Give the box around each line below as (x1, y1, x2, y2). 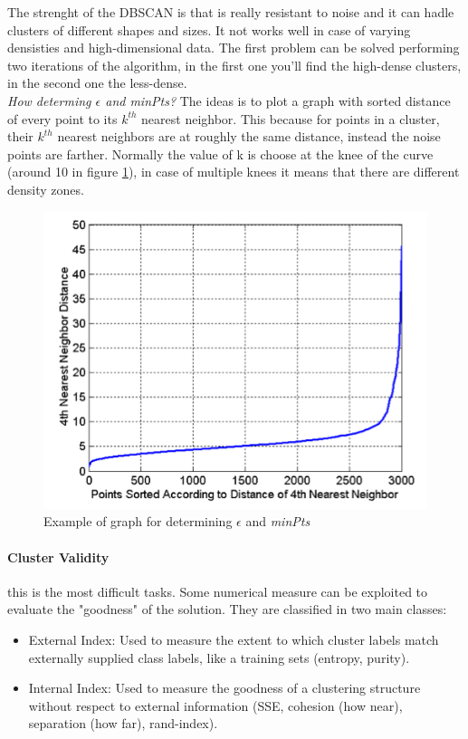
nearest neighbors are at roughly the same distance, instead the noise (57, 127, 441, 146)
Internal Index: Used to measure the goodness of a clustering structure (28, 678, 421, 697)
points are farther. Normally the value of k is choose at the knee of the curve (7, 144, 434, 163)
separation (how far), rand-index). (28, 714, 218, 733)
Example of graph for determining (43, 512, 233, 531)
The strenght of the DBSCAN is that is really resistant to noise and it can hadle (7, 3, 454, 21)
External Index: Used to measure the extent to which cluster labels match (28, 629, 439, 648)
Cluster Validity (7, 547, 110, 566)
